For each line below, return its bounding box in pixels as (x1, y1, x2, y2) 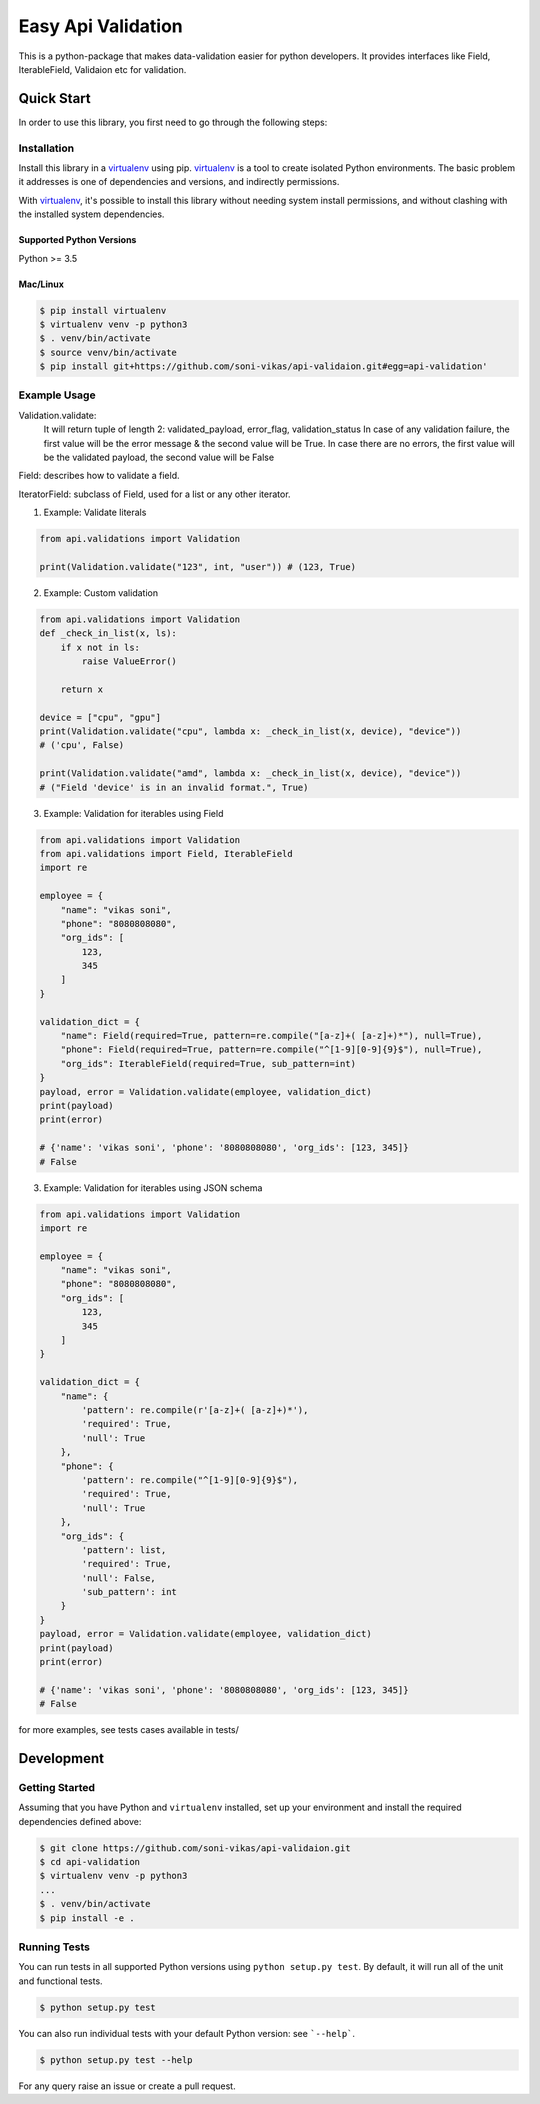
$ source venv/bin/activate (39, 346, 177, 358)
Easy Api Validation (18, 15, 184, 37)
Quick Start (18, 90, 91, 107)
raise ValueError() (81, 656, 177, 667)
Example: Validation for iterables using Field (43, 807, 224, 819)
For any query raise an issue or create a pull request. (18, 2080, 236, 2092)
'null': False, (81, 1572, 157, 1584)
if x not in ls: (60, 641, 140, 653)
